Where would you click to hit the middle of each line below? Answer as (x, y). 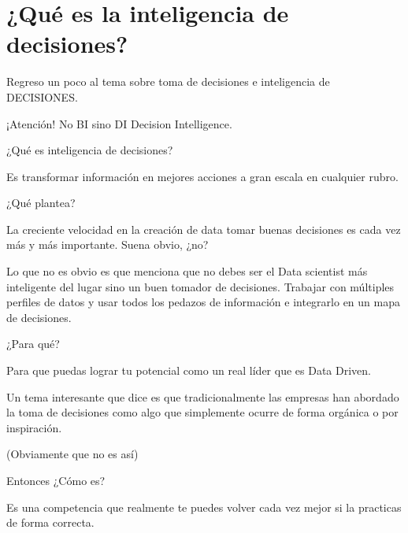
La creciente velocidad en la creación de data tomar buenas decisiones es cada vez (204, 229)
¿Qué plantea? (41, 203)
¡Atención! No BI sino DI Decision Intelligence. (119, 123)
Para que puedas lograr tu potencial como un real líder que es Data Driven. (189, 370)
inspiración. (34, 427)
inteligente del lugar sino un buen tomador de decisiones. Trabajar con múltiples (200, 286)
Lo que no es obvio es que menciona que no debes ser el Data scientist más (187, 271)
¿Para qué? (33, 344)
